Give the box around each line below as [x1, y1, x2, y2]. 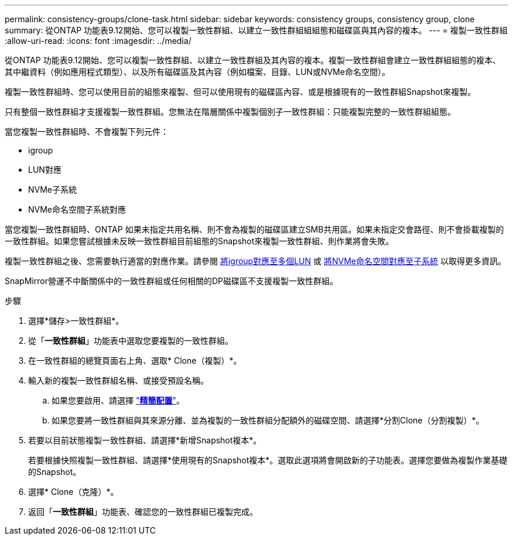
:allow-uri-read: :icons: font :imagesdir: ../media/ [5, 36, 191, 46]
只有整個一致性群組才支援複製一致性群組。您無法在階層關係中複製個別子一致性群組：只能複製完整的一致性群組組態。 [5, 107, 456, 117]
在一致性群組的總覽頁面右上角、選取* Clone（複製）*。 [28, 356, 242, 365]
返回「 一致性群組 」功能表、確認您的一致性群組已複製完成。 [28, 507, 258, 517]
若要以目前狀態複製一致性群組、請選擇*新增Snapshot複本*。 [28, 435, 262, 445]
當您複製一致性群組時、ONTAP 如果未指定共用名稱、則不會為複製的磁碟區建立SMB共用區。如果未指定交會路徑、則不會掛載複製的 [5, 224, 504, 234]
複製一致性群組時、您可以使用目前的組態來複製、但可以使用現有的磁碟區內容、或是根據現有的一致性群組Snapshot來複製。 [5, 87, 476, 97]
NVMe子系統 [28, 184, 77, 194]
